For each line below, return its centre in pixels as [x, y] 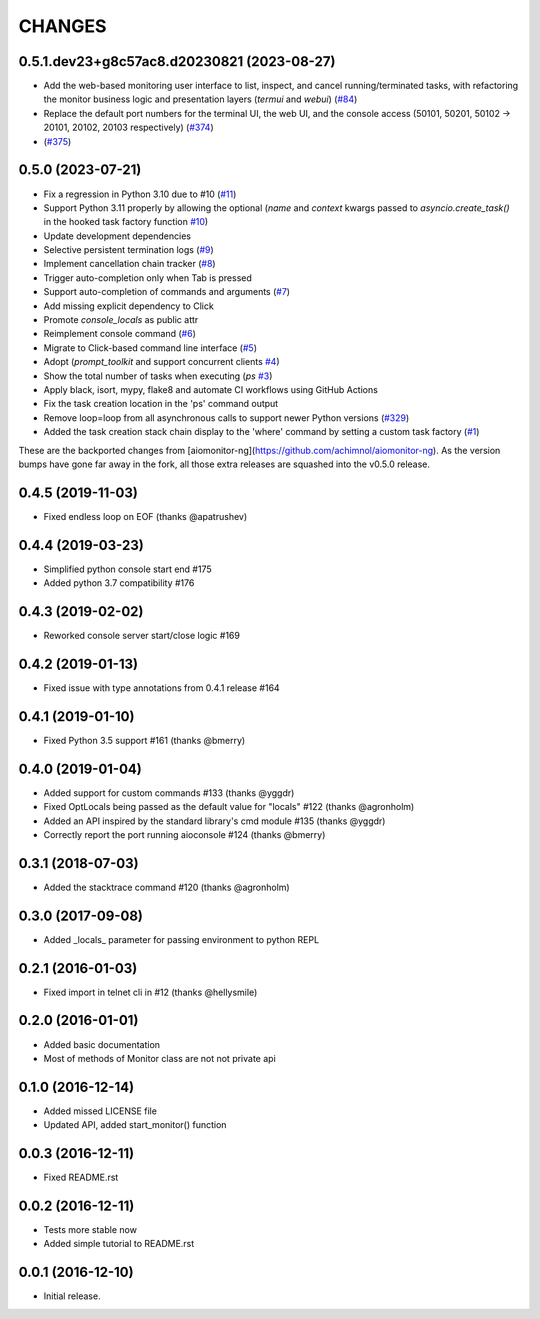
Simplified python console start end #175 [127, 569]
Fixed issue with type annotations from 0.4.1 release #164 [161, 687]
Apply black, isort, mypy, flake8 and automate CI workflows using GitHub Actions [211, 389]
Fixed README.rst [81, 1177]
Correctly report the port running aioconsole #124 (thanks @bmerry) [184, 834]
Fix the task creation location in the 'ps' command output [161, 404]
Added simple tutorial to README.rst [119, 1244]
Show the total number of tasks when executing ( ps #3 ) [158, 376]
